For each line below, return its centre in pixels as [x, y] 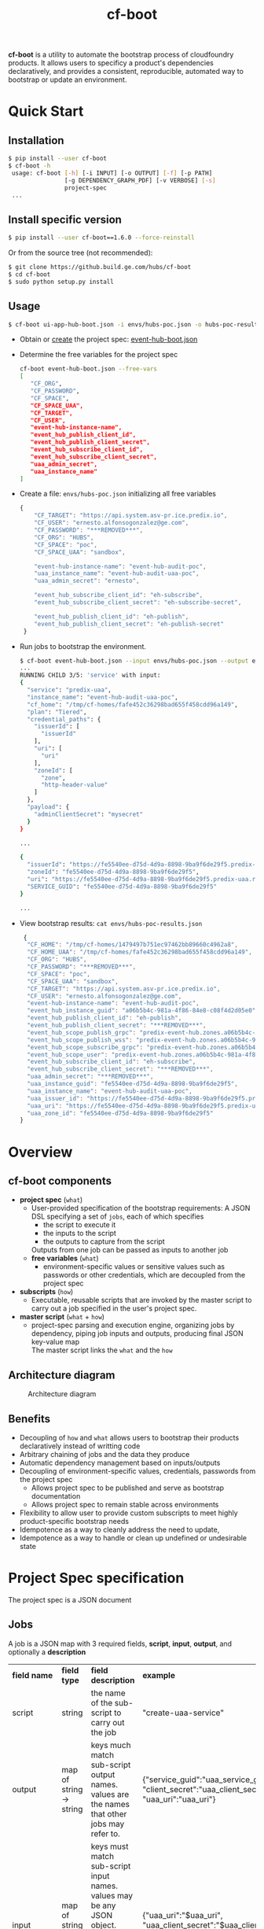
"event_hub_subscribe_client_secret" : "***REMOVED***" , [120, 1069]
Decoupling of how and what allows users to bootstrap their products [129, 1437]
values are [110, 1794]
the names [110, 1804]
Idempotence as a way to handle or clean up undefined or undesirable [133, 1538]
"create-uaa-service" [183, 1713]
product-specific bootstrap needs [74, 1521]
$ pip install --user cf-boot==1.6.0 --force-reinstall [101, 238]
